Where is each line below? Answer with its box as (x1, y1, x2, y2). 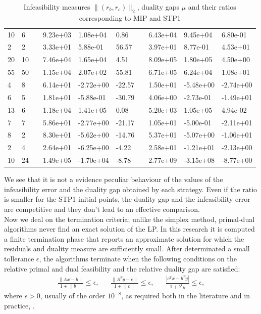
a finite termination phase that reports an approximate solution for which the (4, 233, 244, 244)
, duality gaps (137, 2, 179, 12)
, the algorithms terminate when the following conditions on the (39, 253, 237, 263)
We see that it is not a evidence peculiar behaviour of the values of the (4, 174, 223, 185)
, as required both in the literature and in (121, 290, 250, 301)
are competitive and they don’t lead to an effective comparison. (4, 203, 200, 214)
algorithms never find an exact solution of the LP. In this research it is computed (4, 223, 255, 234)
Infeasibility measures (23, 2, 90, 12)
